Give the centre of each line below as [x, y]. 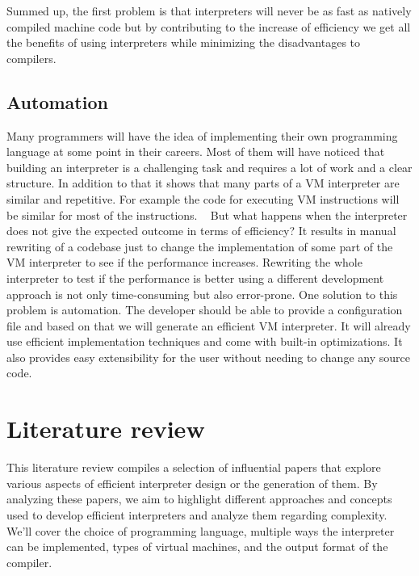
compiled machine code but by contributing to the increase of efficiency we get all [209, 26]
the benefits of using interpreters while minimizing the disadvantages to [184, 42]
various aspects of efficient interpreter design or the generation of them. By [192, 483]
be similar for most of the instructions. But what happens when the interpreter [207, 214]
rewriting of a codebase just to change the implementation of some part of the [200, 246]
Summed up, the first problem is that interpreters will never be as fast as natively [209, 11]
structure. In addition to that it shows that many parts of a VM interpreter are [203, 183]
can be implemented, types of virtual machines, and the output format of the [197, 547]
